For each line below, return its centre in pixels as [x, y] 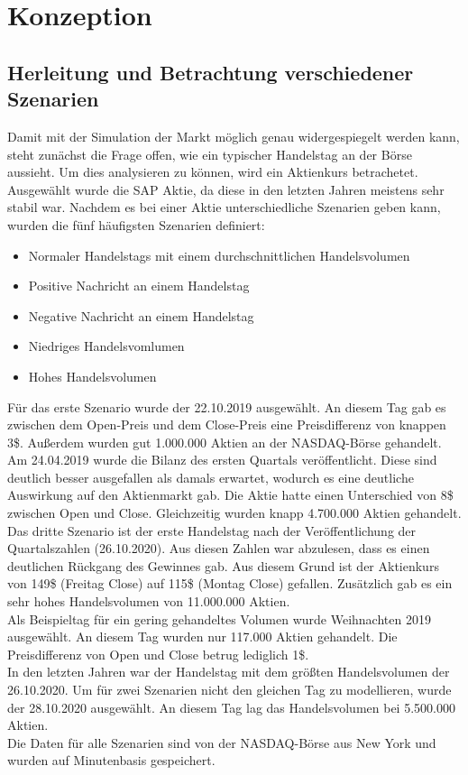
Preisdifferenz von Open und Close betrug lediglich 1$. [158, 654]
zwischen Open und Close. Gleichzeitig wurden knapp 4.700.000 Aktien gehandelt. [234, 513]
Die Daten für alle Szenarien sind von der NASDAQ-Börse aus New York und [222, 742]
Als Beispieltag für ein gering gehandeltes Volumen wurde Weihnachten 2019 [219, 618]
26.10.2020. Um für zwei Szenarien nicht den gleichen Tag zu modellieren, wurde [229, 689]
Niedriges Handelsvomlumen [106, 346]
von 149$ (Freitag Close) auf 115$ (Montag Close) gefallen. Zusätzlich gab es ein [230, 583]
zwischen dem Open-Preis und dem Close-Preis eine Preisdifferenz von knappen [227, 424]
